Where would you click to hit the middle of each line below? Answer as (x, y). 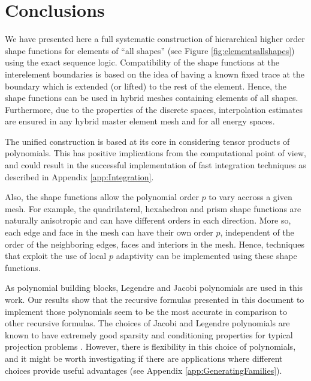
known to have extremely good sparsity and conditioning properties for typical (149, 334)
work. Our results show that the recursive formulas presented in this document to (155, 299)
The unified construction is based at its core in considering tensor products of (147, 141)
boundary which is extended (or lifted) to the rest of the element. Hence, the (146, 86)
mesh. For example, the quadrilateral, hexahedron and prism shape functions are (153, 208)
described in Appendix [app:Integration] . (79, 176)
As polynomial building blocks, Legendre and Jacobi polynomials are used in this (154, 288)
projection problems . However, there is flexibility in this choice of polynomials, (150, 346)
